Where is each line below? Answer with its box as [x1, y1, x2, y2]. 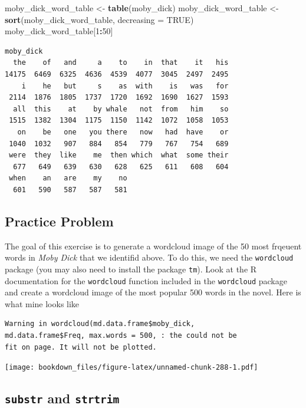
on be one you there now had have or [17, 127, 229, 136]
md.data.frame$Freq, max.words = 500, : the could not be [5, 331, 237, 340]
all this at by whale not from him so [13, 104, 229, 113]
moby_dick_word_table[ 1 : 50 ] [5, 25, 113, 37]
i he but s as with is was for [21, 81, 229, 90]
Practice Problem [5, 212, 114, 230]
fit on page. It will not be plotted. [5, 343, 157, 351]
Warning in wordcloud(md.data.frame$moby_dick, [5, 320, 195, 328]
